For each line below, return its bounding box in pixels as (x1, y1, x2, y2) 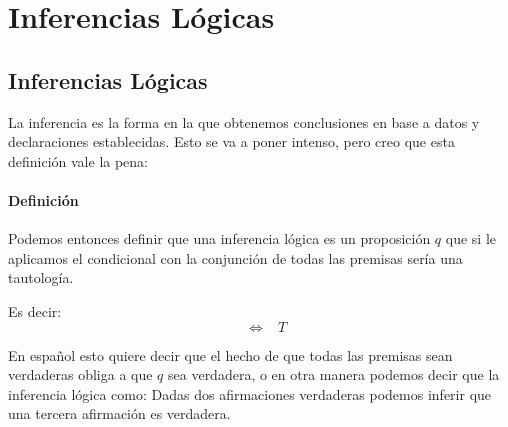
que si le (445, 228, 497, 249)
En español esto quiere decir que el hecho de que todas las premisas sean (8, 344, 453, 365)
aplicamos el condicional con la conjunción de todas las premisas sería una (8, 247, 463, 268)
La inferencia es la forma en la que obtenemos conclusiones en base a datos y (8, 111, 480, 132)
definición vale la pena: (8, 150, 149, 171)
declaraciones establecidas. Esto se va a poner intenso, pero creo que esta (8, 131, 455, 152)
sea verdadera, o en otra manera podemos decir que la (168, 364, 500, 385)
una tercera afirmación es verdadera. (8, 403, 231, 424)
